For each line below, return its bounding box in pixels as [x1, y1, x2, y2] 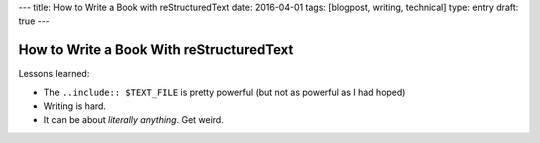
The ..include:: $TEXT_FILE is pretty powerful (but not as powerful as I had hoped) [43, 86, 406, 98]
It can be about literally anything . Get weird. [43, 114, 224, 126]
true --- [18, 15, 50, 27]
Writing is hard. [43, 100, 107, 112]
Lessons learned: [18, 68, 90, 80]
